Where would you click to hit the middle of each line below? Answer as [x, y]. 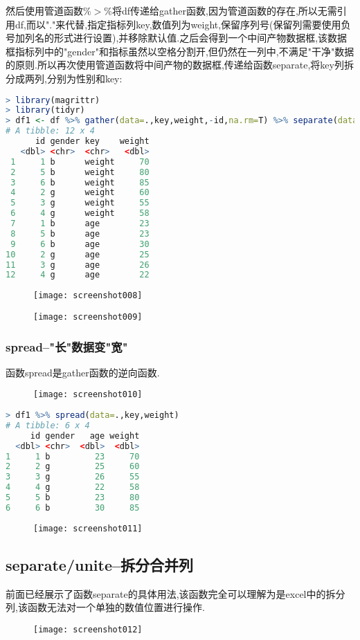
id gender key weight [92, 141]
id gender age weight [85, 436]
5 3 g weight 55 [80, 203]
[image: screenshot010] [88, 395]
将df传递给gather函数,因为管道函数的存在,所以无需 [225, 10]
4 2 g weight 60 [80, 193]
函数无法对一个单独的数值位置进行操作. [116, 607]
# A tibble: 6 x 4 [48, 425]
